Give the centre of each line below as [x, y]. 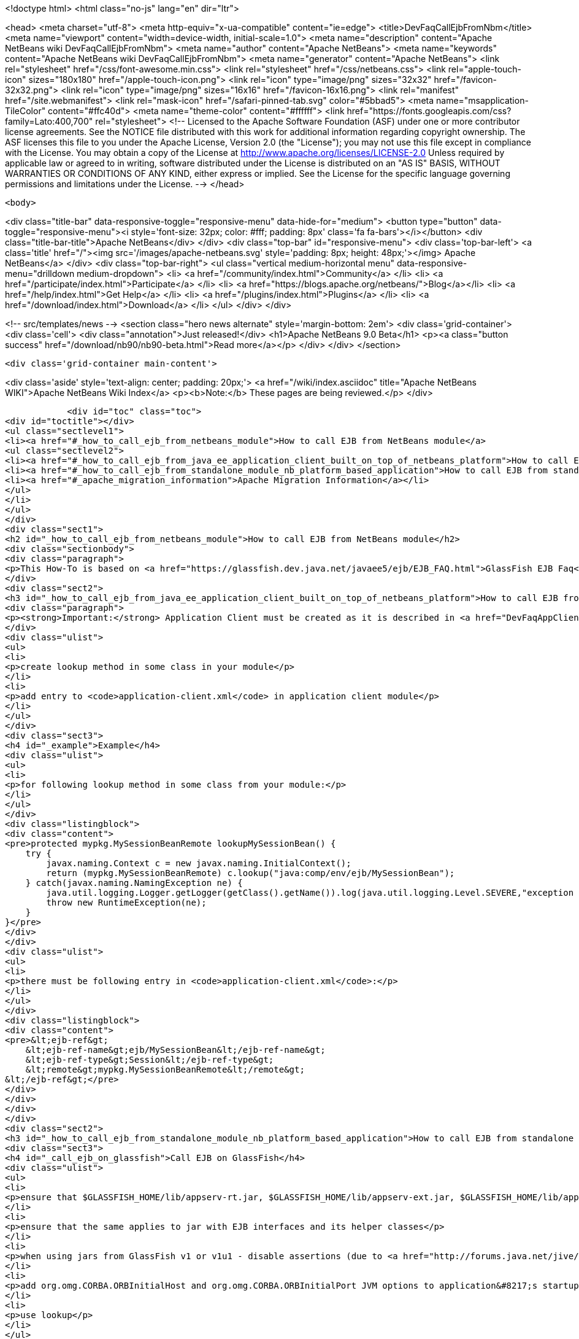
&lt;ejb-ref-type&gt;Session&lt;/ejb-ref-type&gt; [150, 1060]
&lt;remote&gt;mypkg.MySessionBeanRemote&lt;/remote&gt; [165, 1069]
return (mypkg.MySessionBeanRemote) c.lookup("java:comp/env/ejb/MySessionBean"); [251, 873]
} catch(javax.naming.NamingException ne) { [134, 883]
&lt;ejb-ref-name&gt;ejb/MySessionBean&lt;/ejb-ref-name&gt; [175, 1050]
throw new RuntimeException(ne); [126, 902]
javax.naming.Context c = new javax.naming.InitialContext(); [199, 863]
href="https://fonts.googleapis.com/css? [429, 111]
